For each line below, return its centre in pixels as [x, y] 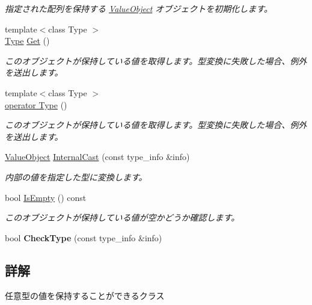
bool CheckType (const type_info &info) [84, 237]
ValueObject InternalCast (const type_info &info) [97, 157]
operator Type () [36, 104]
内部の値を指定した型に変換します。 [76, 177]
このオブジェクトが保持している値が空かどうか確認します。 [122, 217]
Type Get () [27, 41]
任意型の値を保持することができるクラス [85, 295]
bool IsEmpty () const [46, 197]
